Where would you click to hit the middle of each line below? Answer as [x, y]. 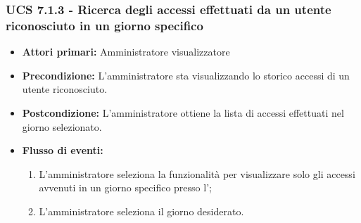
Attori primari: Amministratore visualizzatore [126, 52]
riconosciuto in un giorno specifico [104, 25]
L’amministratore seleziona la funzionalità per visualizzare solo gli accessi [197, 173]
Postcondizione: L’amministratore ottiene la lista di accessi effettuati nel [183, 112]
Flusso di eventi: [63, 150]
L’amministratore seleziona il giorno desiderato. [141, 211]
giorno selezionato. [62, 126]
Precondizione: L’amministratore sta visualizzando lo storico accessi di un [186, 75]
